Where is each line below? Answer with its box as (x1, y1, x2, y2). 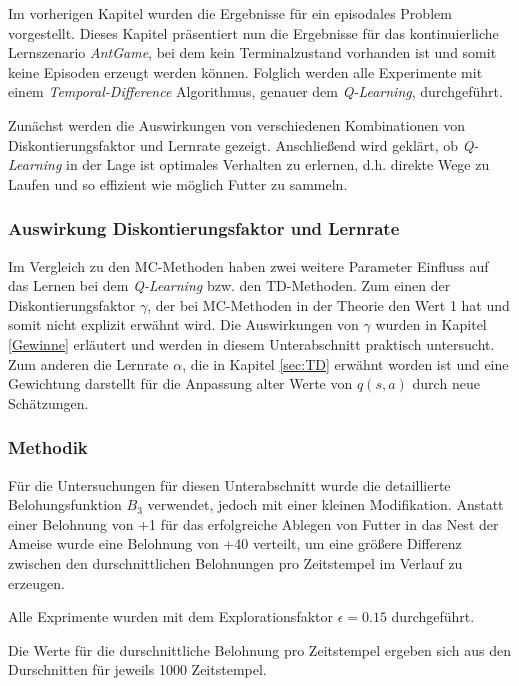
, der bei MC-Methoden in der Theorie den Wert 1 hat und (147, 294, 510, 315)
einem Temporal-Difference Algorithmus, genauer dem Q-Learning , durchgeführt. (8, 81, 503, 102)
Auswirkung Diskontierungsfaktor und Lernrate (8, 216, 400, 241)
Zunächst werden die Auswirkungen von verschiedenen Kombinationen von (8, 114, 465, 135)
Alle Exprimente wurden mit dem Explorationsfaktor (8, 606, 333, 627)
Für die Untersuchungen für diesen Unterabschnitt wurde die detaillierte (8, 474, 451, 495)
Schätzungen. (8, 392, 89, 413)
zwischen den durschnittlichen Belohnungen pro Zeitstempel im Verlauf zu (8, 552, 463, 573)
